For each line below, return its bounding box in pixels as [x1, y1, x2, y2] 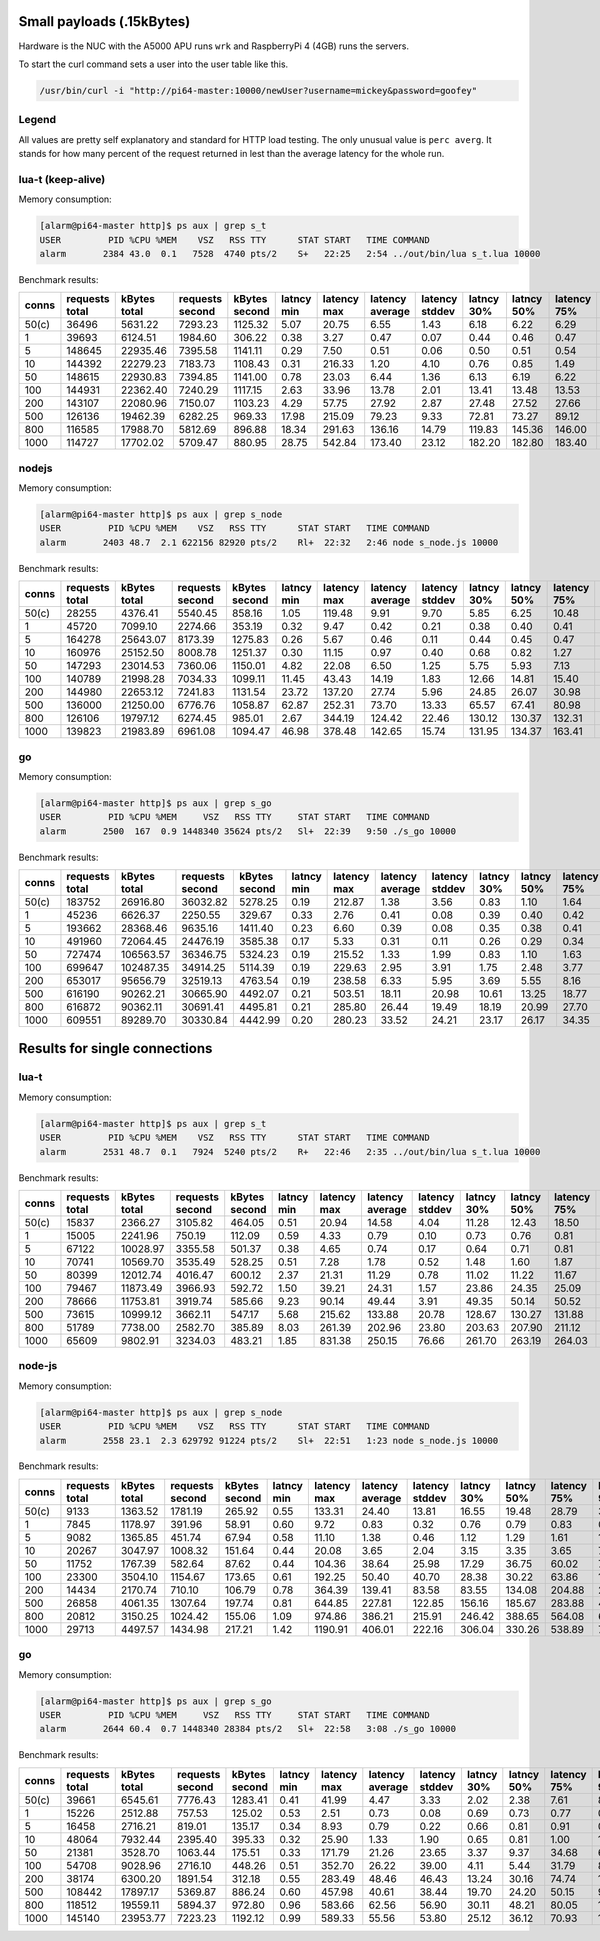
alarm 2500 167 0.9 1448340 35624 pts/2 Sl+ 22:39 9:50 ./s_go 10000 [39, 825, 457, 837]
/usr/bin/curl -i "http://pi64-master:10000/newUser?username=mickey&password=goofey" [39, 85, 478, 96]
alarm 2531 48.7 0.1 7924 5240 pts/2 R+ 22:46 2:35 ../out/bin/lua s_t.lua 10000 [39, 1146, 541, 1157]
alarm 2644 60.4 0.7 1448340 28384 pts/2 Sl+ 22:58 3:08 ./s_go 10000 [39, 1723, 457, 1735]
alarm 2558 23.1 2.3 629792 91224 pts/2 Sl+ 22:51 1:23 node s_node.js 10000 [39, 1435, 499, 1446]
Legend [18, 113, 57, 127]
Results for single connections [18, 1040, 213, 1057]
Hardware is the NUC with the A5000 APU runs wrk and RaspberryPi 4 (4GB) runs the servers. [18, 40, 410, 52]
